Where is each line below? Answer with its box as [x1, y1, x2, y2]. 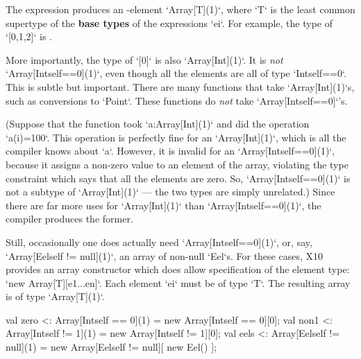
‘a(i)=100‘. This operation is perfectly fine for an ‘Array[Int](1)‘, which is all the [6, 130, 346, 144]
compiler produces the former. [6, 211, 133, 226]
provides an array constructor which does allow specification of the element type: [6, 262, 350, 277]
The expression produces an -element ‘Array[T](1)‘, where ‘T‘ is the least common [6, 2, 355, 16]
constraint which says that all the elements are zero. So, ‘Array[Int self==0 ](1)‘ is [6, 170, 351, 185]
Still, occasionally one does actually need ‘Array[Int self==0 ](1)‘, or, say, [6, 234, 312, 249]
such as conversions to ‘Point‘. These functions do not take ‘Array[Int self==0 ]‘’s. [6, 93, 348, 107]
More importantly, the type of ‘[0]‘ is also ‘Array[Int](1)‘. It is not [6, 52, 283, 67]
